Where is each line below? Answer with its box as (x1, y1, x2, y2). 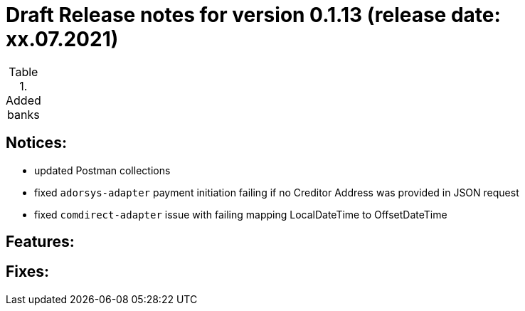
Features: (6, 233, 75, 251)
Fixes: (6, 263, 50, 281)
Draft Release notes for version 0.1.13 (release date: (6, 3, 501, 27)
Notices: (6, 134, 67, 152)
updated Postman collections (34, 164, 171, 176)
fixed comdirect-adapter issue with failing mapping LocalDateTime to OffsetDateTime (34, 208, 447, 221)
